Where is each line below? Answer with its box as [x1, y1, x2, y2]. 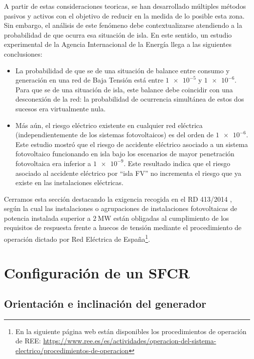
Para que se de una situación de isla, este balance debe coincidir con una [15, 84, 233, 94]
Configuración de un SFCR [4, 262, 190, 282]
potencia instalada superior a [4, 212, 91, 223]
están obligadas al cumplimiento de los [113, 212, 229, 223]
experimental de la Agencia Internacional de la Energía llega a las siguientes [4, 39, 232, 49]
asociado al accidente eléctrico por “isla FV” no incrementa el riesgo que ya [15, 168, 241, 178]
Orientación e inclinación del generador [4, 296, 207, 311]
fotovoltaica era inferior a [15, 158, 91, 168]
